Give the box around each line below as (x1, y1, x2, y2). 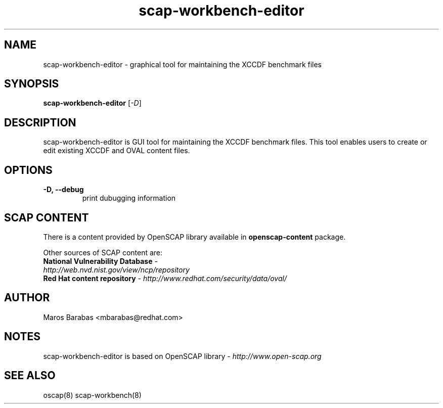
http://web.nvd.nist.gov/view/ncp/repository (43, 265, 190, 274)
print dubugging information (82, 194, 176, 203)
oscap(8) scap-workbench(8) (43, 390, 142, 399)
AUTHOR (4, 291, 50, 304)
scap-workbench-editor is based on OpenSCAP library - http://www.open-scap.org (43, 351, 322, 360)
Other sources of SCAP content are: (43, 248, 163, 257)
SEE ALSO (4, 369, 56, 382)
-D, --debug (43, 185, 84, 194)
